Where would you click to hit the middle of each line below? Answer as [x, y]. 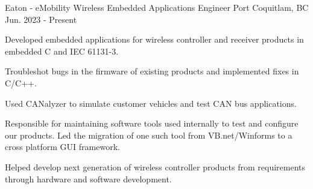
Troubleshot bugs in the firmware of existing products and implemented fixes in [152, 71]
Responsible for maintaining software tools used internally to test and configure [152, 123]
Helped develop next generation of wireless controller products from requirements [155, 166]
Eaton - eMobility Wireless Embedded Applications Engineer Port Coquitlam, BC [157, 7]
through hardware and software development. [88, 178]
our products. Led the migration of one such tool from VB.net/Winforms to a [149, 135]
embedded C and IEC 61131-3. [62, 51]
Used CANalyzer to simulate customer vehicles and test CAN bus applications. [151, 103]
